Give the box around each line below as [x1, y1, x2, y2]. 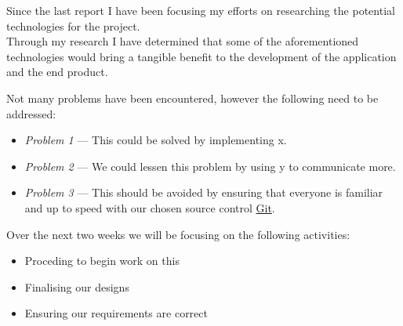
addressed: [6, 105, 56, 121]
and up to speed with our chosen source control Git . [24, 199, 275, 216]
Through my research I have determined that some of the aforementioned [6, 33, 359, 49]
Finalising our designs [24, 278, 129, 295]
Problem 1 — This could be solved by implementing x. [24, 132, 287, 148]
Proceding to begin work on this [24, 252, 180, 269]
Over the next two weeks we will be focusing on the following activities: [6, 226, 350, 242]
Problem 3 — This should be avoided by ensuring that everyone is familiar [24, 184, 383, 201]
